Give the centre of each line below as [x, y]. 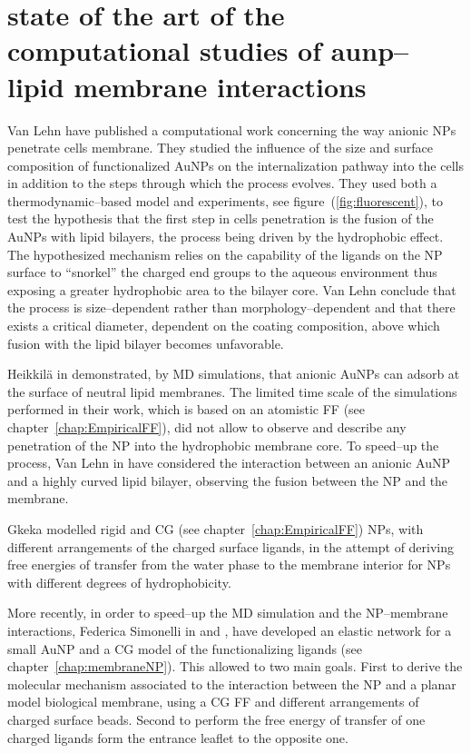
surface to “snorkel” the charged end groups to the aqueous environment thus [222, 272]
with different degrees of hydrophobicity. [119, 582]
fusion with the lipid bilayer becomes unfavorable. [146, 343]
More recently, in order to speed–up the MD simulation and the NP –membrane [228, 613]
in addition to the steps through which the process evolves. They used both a [222, 183]
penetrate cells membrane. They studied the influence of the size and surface [220, 148]
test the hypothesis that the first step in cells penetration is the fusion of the [221, 218]
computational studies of [164, 50]
